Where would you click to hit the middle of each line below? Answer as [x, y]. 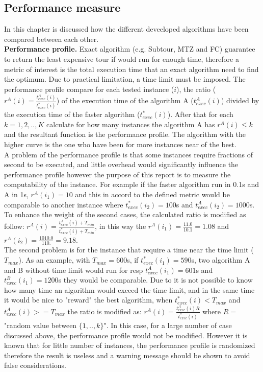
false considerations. [35, 365]
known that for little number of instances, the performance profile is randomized [130, 345]
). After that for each [200, 114]
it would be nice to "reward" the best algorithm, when [88, 300]
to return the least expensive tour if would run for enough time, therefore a [122, 59]
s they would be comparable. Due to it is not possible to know [155, 280]
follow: [14, 226]
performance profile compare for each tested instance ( [89, 89]
